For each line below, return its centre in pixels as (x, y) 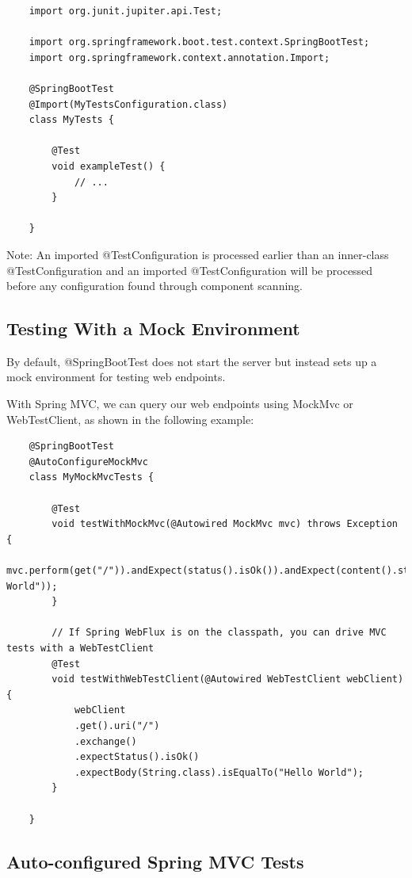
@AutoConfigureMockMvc (88, 462)
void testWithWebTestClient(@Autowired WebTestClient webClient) (228, 679)
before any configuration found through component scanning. (154, 286)
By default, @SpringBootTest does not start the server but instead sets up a (192, 361)
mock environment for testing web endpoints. (116, 377)
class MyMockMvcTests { (92, 477)
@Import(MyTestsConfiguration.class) (128, 104)
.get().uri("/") (117, 725)
